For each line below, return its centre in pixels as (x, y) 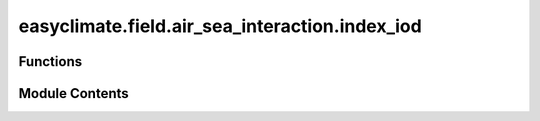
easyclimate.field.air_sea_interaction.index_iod (220, 26)
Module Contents (73, 93)
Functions (50, 61)
